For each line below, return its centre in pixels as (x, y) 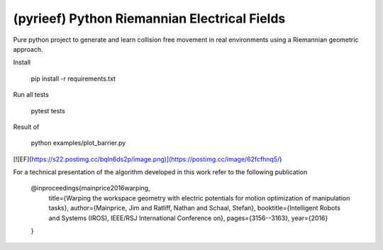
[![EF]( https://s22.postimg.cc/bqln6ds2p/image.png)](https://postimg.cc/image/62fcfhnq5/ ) (148, 159)
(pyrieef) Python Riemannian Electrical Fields (149, 18)
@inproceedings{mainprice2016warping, (90, 188)
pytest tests (48, 110)
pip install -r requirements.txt (73, 79)
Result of (26, 127)
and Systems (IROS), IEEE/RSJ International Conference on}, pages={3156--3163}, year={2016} (188, 218)
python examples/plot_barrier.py (78, 143)
